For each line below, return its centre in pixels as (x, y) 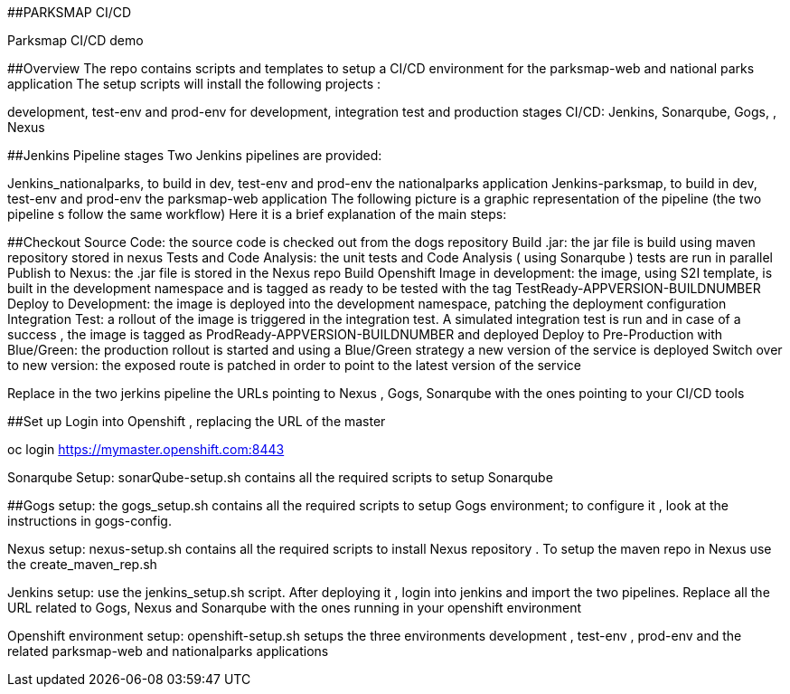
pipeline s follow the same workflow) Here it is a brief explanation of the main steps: (257, 214)
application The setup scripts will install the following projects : (194, 84)
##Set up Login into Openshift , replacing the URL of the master (197, 421)
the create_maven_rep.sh (82, 564)
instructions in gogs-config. (89, 521)
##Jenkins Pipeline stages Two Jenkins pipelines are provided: (195, 155)
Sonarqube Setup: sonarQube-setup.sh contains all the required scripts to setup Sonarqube (280, 477)
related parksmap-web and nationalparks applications (168, 651)
